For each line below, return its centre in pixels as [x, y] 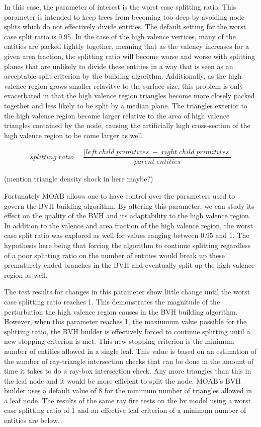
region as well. [26, 274]
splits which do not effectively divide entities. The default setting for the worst [125, 26]
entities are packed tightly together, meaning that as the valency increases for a [126, 46]
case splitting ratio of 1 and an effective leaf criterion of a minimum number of [125, 410]
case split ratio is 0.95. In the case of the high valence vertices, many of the [120, 36]
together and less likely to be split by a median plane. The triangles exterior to [126, 105]
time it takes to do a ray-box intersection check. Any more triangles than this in [128, 371]
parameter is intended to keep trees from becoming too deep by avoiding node [124, 16]
